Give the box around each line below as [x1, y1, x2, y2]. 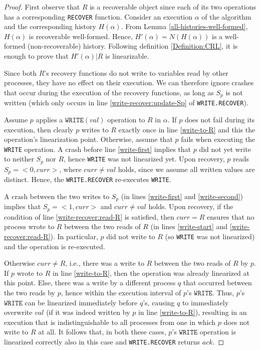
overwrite [4, 307, 33, 317]
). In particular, [50, 231, 98, 242]
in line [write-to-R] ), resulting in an [138, 307, 247, 317]
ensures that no [207, 211, 254, 222]
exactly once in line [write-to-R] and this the [118, 124, 255, 134]
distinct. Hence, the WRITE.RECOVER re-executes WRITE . [4, 174, 171, 185]
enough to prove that [4, 51, 69, 61]
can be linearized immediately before [25, 297, 138, 307]
